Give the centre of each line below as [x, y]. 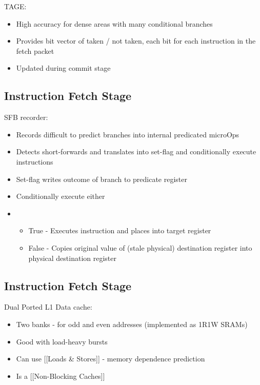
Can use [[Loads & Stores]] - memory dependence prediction [111, 359]
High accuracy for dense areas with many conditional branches [114, 23]
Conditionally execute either [61, 196]
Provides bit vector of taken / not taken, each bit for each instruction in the [136, 41]
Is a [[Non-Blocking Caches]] [61, 376]
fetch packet [35, 50]
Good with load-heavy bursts [62, 341]
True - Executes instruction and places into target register [120, 230]
